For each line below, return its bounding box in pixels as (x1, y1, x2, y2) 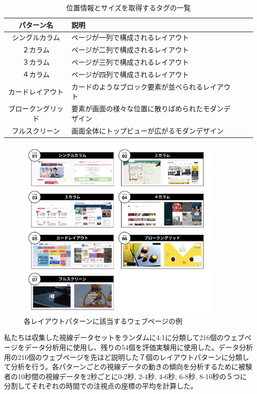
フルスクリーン (12, 125, 60, 135)
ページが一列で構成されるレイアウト (71, 32, 189, 43)
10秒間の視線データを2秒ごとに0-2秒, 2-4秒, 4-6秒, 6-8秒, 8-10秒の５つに (17, 371, 247, 381)
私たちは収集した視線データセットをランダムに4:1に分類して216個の (4, 332, 224, 343)
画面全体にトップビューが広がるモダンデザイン (71, 125, 224, 135)
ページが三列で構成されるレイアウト (71, 57, 189, 67)
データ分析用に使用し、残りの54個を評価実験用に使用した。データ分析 (24, 342, 253, 352)
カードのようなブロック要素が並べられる (71, 81, 203, 91)
